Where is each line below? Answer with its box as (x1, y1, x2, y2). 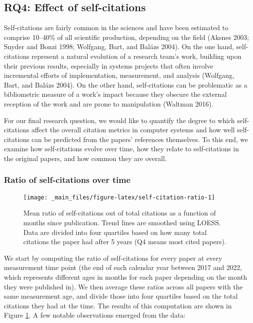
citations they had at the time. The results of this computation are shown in (4, 300, 232, 310)
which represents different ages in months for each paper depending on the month (4, 271, 247, 282)
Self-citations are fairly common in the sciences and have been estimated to (4, 22, 229, 33)
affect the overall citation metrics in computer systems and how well (31, 125, 235, 135)
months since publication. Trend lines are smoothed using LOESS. (23, 217, 221, 227)
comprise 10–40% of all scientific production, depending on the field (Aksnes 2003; (4, 32, 249, 42)
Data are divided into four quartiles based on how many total (23, 227, 207, 237)
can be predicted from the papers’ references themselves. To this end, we (31, 134, 248, 144)
